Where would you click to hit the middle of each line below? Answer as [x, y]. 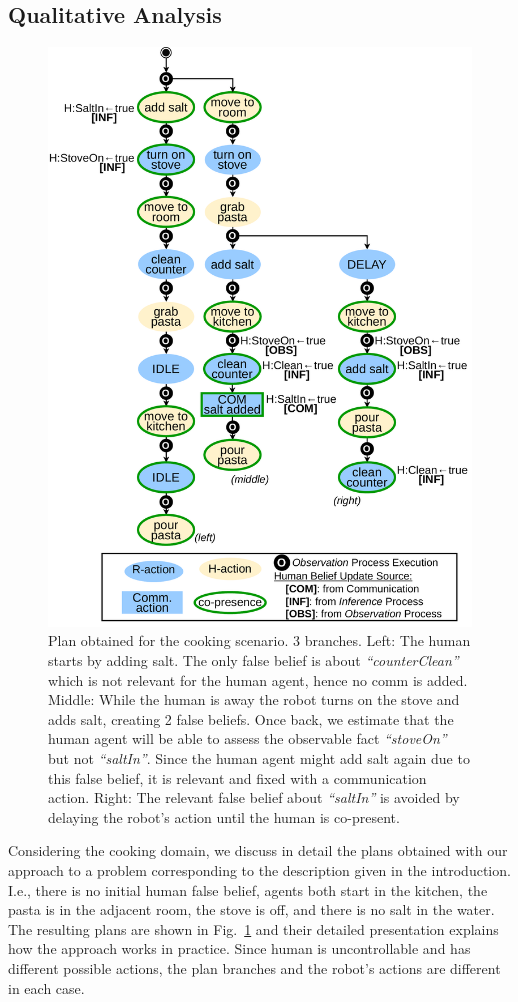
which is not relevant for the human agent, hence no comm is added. [258, 679]
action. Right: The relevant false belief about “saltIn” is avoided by [254, 797]
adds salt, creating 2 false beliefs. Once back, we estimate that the [251, 718]
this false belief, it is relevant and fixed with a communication [237, 777]
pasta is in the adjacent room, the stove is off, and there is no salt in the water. [251, 909]
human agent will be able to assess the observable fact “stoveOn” [247, 738]
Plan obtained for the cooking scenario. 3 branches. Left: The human [259, 640]
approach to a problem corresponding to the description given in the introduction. [259, 870]
